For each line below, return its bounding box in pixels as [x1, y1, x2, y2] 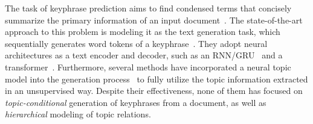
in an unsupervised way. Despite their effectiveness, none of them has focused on [5, 84, 303, 97]
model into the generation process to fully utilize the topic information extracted [5, 72, 308, 85]
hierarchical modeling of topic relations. [5, 108, 151, 120]
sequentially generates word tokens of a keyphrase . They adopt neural [5, 37, 268, 49]
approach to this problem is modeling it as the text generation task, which [5, 25, 280, 38]
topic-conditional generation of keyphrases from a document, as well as [5, 96, 266, 108]
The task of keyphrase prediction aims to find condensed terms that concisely [5, 2, 292, 14]
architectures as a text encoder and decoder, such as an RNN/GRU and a [5, 49, 283, 61]
